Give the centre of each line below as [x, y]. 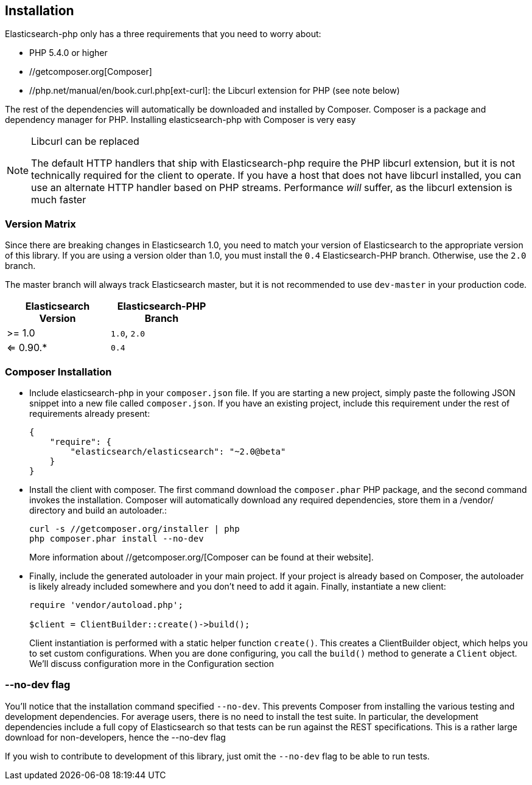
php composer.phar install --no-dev [117, 538]
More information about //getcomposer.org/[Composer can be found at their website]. [201, 557]
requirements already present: [90, 413]
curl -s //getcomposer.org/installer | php [135, 529]
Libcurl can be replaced [85, 141]
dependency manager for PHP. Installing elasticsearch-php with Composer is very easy [180, 120]
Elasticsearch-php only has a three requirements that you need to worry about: [163, 34]
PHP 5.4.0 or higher [68, 53]
